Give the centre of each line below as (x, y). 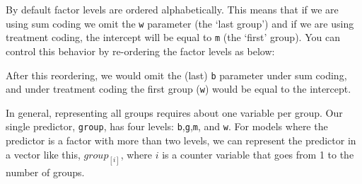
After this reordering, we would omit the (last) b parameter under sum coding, (176, 75)
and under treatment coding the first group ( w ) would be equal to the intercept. (179, 89)
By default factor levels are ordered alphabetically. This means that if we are (172, 9)
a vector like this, (43, 154)
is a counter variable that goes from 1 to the (258, 154)
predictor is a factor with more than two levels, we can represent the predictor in (181, 140)
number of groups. (45, 172)
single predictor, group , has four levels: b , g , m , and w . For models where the (167, 126)
